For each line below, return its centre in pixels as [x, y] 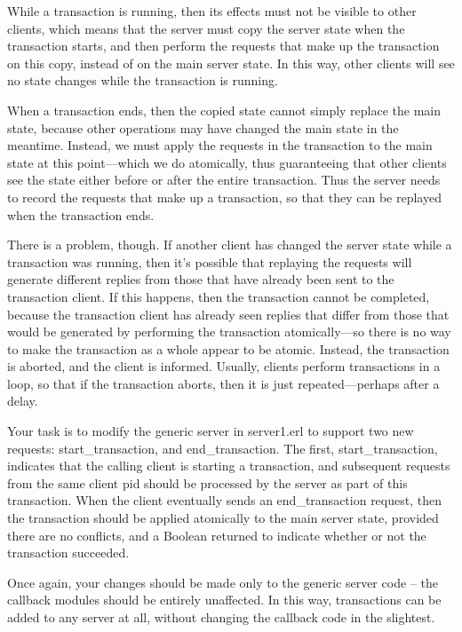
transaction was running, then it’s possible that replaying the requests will [210, 261]
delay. [23, 401]
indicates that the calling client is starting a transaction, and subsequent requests [229, 466]
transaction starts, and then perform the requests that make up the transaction [223, 46]
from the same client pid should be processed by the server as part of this [207, 482]
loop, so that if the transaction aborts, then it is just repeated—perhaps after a [223, 383]
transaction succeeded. [68, 553]
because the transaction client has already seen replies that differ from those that [228, 314]
